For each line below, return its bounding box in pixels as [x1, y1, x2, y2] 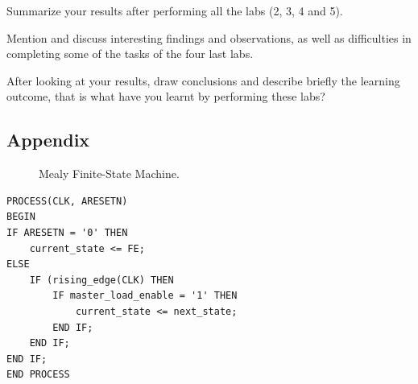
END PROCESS [6, 369, 70, 381]
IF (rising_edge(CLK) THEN [29, 274, 174, 286]
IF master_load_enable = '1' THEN [52, 290, 238, 302]
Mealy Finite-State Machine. [39, 165, 180, 182]
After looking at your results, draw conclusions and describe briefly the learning [6, 72, 400, 89]
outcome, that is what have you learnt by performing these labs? [6, 88, 325, 105]
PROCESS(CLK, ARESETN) [6, 195, 128, 207]
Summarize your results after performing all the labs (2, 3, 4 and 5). [6, 2, 343, 19]
